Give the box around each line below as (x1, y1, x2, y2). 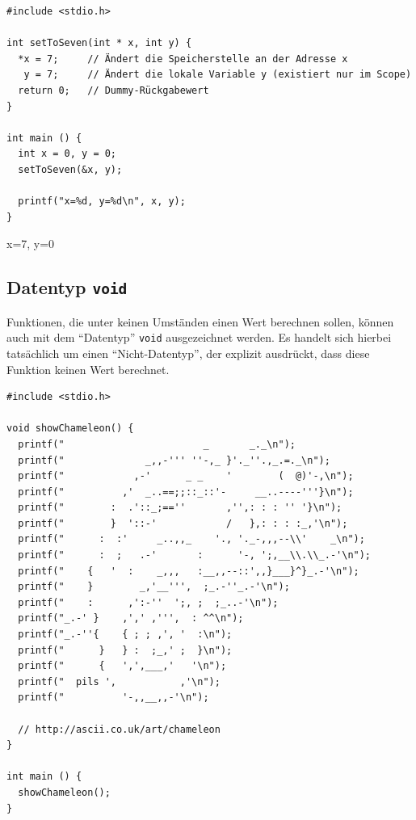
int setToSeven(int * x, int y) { (6, 37, 192, 49)
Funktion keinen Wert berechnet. (6, 360, 170, 377)
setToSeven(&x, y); (18, 163, 123, 175)
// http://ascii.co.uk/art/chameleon (18, 723, 221, 735)
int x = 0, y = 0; (18, 148, 117, 160)
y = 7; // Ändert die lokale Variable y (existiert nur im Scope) (23, 69, 412, 81)
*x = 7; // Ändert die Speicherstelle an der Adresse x (18, 53, 348, 65)
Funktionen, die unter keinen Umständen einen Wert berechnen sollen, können (6, 313, 394, 330)
